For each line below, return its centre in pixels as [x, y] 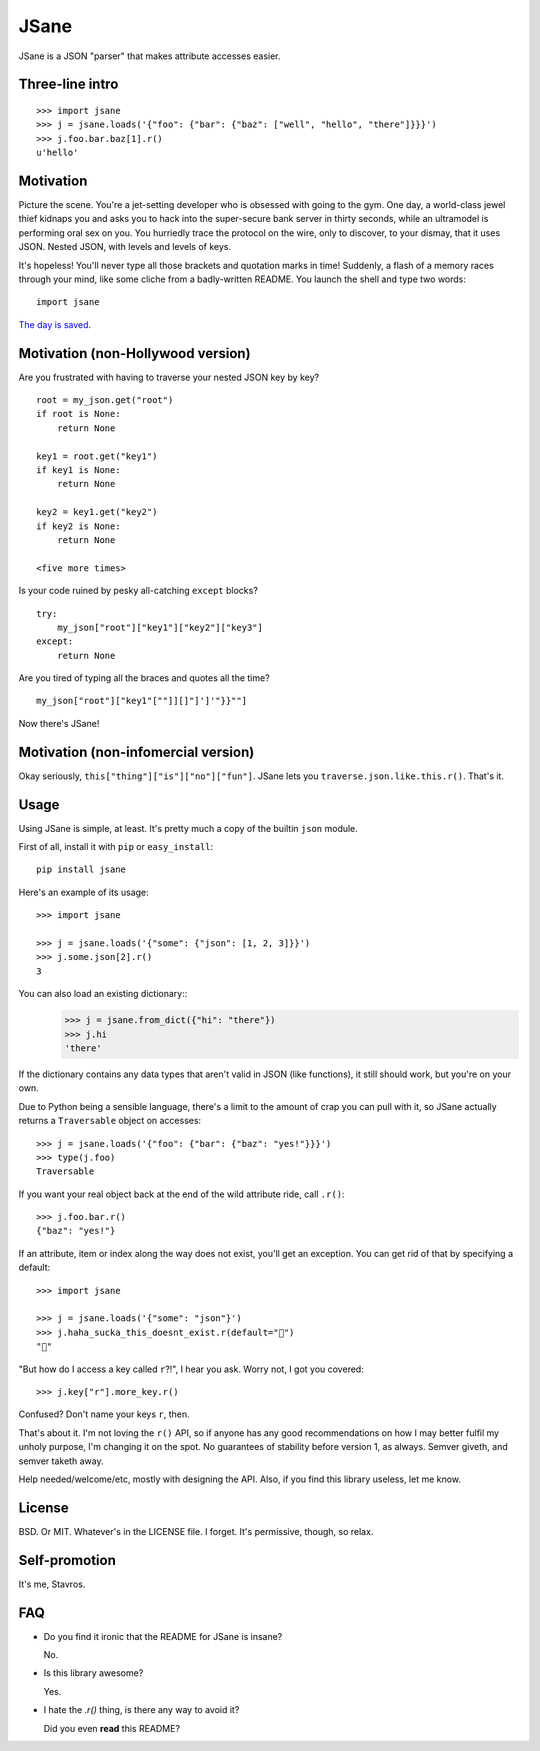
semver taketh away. [61, 1461]
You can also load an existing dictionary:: [103, 994]
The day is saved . [55, 324]
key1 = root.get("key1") [97, 456]
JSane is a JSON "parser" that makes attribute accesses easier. [149, 56]
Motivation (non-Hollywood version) [134, 353]
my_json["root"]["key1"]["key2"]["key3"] [160, 627]
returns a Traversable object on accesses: [110, 1121]
